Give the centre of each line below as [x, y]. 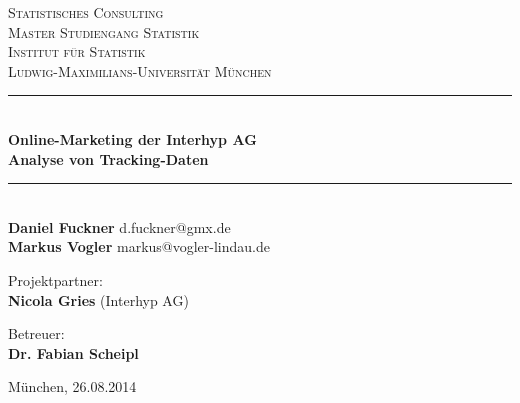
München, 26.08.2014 [72, 386]
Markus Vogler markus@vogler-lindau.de [139, 246]
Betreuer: [36, 333]
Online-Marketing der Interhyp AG [132, 138]
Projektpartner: [55, 279]
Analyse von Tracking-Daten [108, 158]
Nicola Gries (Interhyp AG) [98, 299]
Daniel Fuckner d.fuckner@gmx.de [119, 226]
